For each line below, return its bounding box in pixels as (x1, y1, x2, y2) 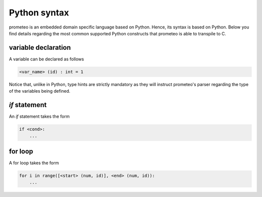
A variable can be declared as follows (9, 56, 84, 62)
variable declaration (9, 43, 71, 52)
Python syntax (9, 7, 69, 18)
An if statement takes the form (9, 113, 70, 119)
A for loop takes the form (9, 160, 59, 166)
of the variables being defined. (9, 88, 70, 94)
